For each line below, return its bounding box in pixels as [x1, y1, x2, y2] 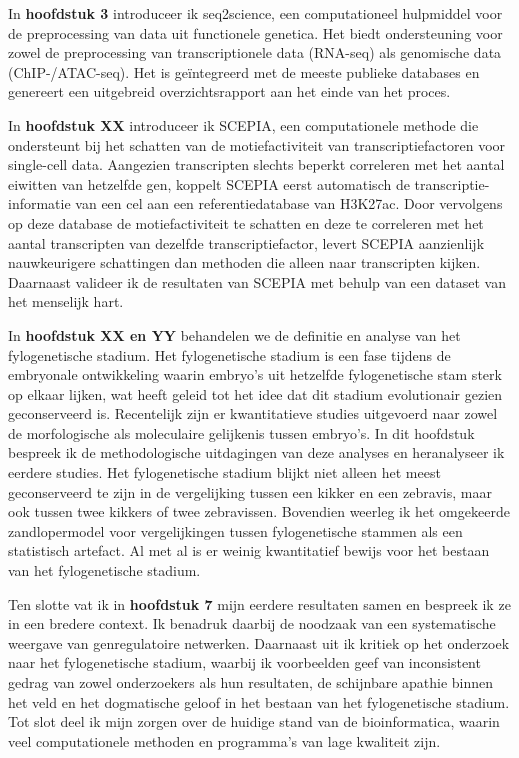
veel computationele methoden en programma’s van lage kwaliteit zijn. [8, 730, 441, 751]
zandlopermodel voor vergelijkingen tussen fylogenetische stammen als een [8, 520, 463, 541]
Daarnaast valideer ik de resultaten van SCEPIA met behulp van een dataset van [8, 271, 506, 292]
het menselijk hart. [8, 291, 124, 312]
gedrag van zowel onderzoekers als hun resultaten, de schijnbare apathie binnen [8, 672, 494, 692]
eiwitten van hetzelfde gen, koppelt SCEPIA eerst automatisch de [8, 173, 410, 194]
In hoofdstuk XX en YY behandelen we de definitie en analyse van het [8, 324, 461, 345]
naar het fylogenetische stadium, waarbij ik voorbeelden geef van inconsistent [8, 652, 481, 673]
